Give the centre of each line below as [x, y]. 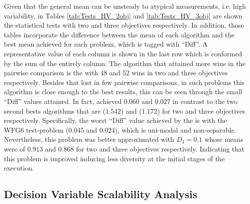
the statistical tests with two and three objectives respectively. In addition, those [124, 25]
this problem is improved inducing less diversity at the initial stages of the [114, 158]
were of [15, 148]
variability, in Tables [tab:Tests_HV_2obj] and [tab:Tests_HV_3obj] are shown [123, 15]
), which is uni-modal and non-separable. [175, 129]
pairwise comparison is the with [51, 73]
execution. [19, 168]
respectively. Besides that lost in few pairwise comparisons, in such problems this [124, 82]
